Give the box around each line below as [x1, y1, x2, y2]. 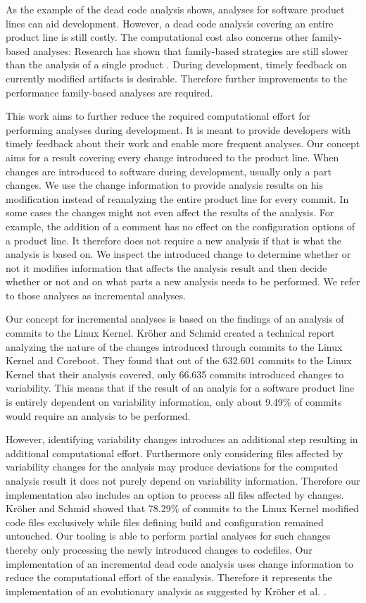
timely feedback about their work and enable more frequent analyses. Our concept [6, 136, 360, 151]
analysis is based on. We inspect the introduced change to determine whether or [6, 247, 351, 261]
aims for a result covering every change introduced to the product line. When [6, 149, 339, 164]
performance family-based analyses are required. [6, 85, 213, 99]
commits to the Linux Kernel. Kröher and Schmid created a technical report [6, 325, 335, 340]
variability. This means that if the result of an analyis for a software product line [6, 380, 355, 395]
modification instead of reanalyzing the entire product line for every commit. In [6, 191, 349, 206]
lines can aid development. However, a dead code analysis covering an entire [6, 15, 334, 30]
